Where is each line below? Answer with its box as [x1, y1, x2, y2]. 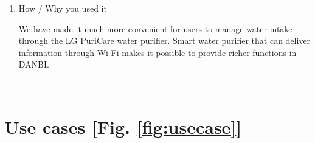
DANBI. [18, 58, 49, 71]
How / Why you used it [18, 2, 107, 14]
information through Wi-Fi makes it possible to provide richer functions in [18, 46, 297, 58]
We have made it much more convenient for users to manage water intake [18, 22, 292, 35]
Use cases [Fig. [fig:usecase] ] [4, 114, 242, 139]
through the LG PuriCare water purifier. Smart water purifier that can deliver [18, 34, 311, 47]
